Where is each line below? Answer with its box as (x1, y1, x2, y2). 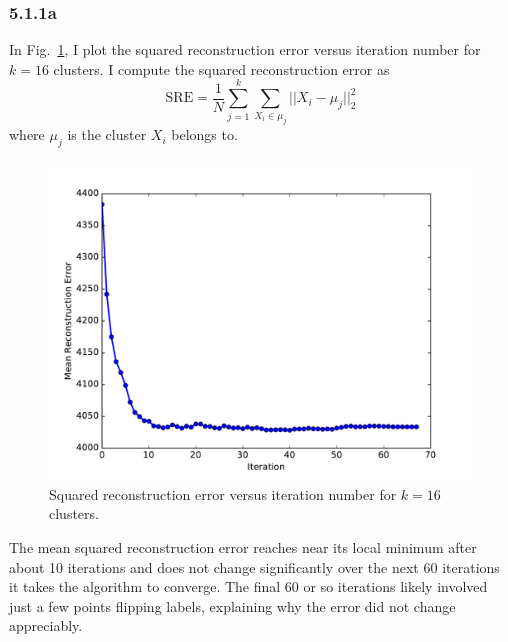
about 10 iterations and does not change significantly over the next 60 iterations (9, 556, 500, 577)
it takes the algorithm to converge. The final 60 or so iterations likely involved (9, 576, 488, 597)
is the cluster (67, 124, 147, 145)
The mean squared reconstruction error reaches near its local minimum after (9, 537, 477, 558)
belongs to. (171, 124, 238, 145)
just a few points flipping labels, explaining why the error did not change (9, 595, 456, 616)
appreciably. (9, 615, 83, 636)
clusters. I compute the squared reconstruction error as (53, 58, 390, 79)
